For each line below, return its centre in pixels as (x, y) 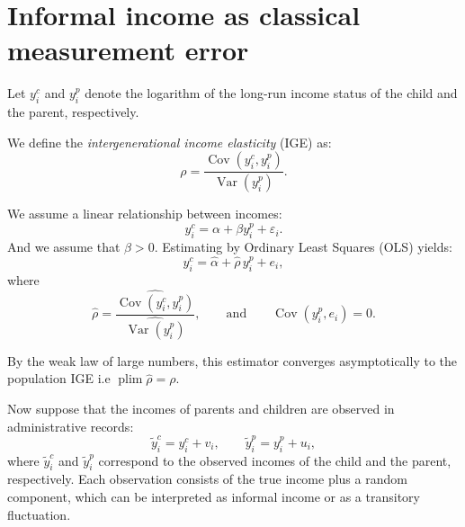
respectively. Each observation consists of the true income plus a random (207, 479)
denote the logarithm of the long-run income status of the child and (271, 93)
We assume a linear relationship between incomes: (145, 214)
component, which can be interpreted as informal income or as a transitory (214, 497)
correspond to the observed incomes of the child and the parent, (275, 460)
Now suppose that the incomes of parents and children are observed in (201, 408)
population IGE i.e (59, 378)
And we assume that (64, 246)
